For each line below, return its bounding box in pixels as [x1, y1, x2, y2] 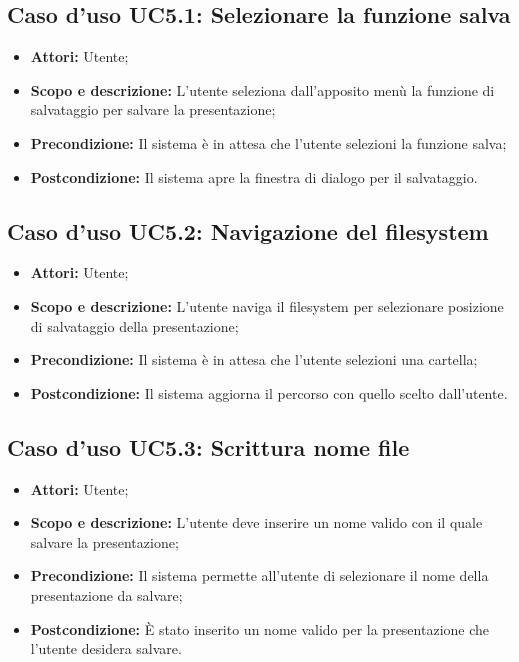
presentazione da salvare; [30, 584, 183, 605]
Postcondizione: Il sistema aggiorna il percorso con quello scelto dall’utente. [30, 382, 508, 403]
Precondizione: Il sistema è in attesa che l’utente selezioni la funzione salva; [30, 132, 507, 153]
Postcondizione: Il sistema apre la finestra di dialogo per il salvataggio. [30, 166, 478, 187]
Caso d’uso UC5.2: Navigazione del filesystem [7, 215, 489, 246]
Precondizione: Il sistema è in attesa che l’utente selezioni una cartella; [30, 349, 478, 370]
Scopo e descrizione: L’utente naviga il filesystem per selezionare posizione [30, 295, 504, 316]
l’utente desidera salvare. [30, 638, 182, 659]
